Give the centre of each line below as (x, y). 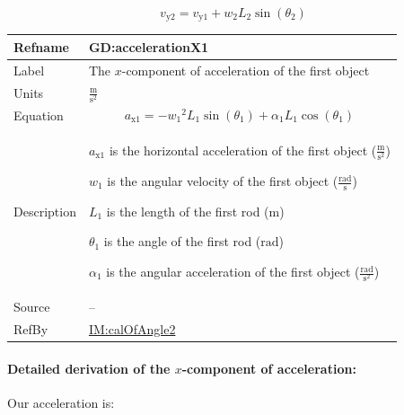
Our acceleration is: (61, 403)
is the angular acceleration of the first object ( (233, 272)
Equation (39, 115)
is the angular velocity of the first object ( (223, 181)
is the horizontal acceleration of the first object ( (243, 150)
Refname (41, 46)
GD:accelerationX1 (149, 46)
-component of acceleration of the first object (246, 70)
